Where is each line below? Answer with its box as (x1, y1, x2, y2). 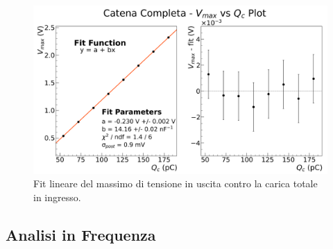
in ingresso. (33, 189, 81, 204)
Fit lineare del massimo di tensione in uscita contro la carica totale (33, 176, 318, 191)
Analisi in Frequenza (6, 223, 156, 245)
